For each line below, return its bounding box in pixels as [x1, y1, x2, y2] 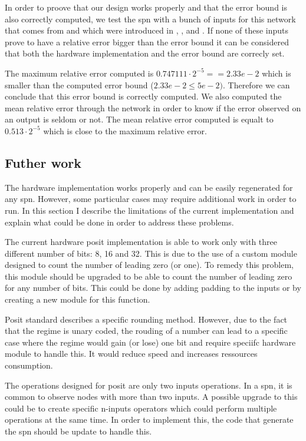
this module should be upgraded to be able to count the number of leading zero [5, 270, 292, 282]
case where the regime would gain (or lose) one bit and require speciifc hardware [5, 336, 296, 348]
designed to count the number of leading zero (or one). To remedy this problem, [5, 258, 294, 271]
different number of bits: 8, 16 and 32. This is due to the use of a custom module [5, 247, 297, 259]
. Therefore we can [222, 78, 290, 91]
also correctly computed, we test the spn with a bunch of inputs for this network [5, 12, 296, 25]
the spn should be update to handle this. [5, 425, 152, 437]
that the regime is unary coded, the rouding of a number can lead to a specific [5, 324, 288, 337]
